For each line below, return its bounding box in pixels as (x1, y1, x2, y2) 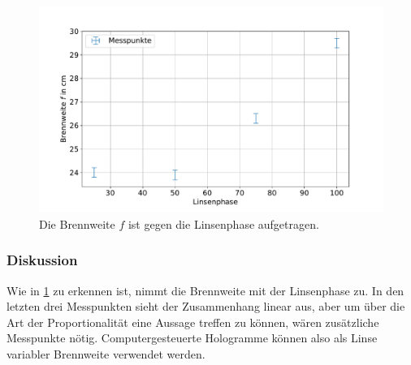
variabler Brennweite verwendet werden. (6, 346, 205, 363)
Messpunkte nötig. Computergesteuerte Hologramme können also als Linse (6, 329, 378, 346)
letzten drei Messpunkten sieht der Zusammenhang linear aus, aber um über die (6, 298, 405, 315)
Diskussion (6, 250, 78, 270)
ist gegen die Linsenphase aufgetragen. (128, 215, 319, 232)
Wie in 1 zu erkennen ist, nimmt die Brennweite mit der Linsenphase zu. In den (6, 281, 405, 298)
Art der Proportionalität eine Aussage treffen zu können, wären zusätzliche (6, 313, 379, 330)
